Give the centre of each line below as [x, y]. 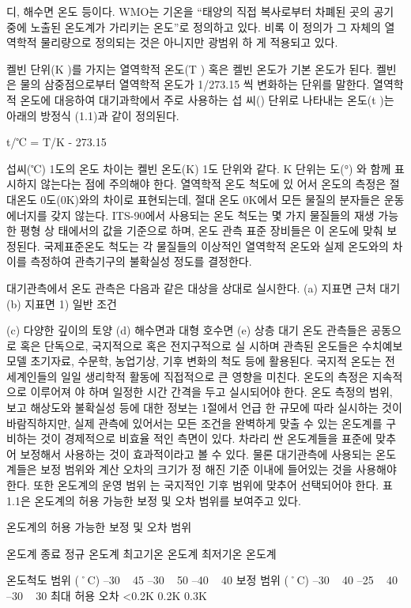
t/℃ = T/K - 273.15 [57, 142]
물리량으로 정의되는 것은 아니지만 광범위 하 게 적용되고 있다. [189, 42]
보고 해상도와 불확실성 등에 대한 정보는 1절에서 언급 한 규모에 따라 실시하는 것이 [204, 408]
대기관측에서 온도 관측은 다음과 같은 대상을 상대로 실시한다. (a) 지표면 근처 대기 [204, 287]
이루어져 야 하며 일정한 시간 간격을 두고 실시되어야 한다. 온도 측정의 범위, [211, 392]
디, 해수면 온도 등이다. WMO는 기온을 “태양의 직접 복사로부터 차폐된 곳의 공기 [200, 11]
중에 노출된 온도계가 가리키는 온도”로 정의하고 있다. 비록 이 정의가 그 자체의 [194, 26]
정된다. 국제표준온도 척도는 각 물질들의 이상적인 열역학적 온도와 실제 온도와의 [198, 245]
